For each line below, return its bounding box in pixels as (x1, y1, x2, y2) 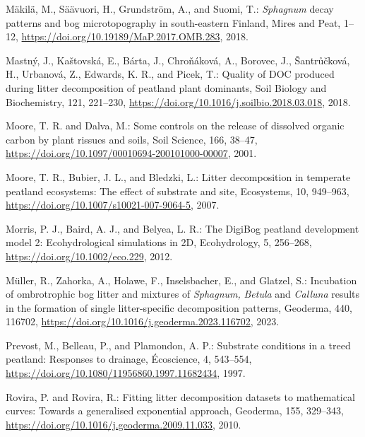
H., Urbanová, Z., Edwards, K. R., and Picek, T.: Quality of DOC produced (6, 66, 335, 81)
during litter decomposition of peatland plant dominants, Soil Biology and (6, 80, 327, 95)
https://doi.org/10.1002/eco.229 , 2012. (6, 248, 173, 263)
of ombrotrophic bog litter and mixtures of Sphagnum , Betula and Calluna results (6, 286, 360, 301)
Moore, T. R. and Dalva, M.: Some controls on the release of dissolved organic (6, 118, 345, 133)
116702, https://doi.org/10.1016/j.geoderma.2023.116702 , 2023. (6, 314, 280, 329)
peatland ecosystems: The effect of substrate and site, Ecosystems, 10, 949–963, (6, 183, 349, 198)
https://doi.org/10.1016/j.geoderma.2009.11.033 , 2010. (6, 416, 241, 431)
